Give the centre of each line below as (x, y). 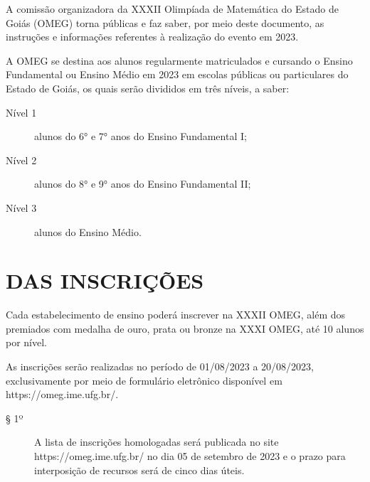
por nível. (27, 342)
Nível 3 (21, 207)
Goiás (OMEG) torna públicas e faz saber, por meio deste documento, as (165, 22)
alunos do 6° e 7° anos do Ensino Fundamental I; (141, 136)
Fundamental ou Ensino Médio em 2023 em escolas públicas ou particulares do (177, 74)
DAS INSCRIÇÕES (105, 280)
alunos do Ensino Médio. (88, 231)
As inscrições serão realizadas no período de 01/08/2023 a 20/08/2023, (160, 366)
